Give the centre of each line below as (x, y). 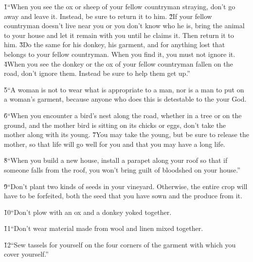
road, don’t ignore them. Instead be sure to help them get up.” (97, 73)
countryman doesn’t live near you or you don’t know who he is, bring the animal (124, 26)
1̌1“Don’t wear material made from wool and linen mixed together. (104, 228)
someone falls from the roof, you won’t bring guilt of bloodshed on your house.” (122, 169)
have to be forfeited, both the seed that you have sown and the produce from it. (123, 196)
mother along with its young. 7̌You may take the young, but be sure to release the (126, 134)
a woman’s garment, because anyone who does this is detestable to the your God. (125, 99)
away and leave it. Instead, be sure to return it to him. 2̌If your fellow (108, 16)
